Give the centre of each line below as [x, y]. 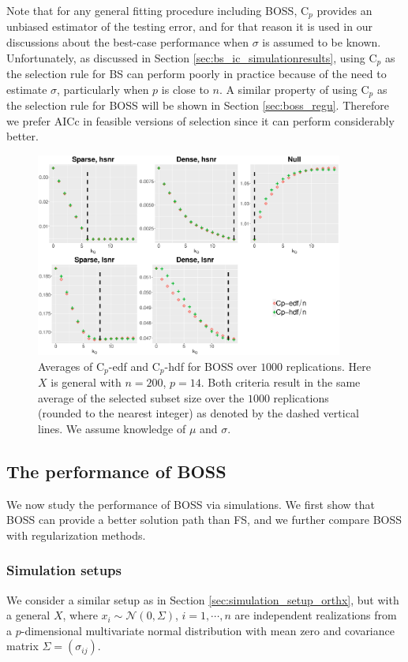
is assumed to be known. [322, 42]
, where [80, 615]
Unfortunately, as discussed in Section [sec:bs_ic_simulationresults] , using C [192, 57]
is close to [185, 89]
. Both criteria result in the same [281, 381]
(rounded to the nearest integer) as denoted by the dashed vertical [198, 413]
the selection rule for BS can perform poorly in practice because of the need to [197, 74]
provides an [344, 10]
